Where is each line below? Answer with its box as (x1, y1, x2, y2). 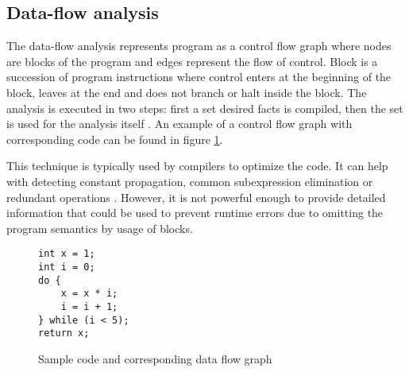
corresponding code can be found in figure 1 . (6, 130, 223, 147)
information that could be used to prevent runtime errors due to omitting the (6, 204, 384, 221)
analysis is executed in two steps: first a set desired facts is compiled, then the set (6, 99, 403, 116)
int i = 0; (38, 261, 95, 273)
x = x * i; (60, 288, 118, 300)
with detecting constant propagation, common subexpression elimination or (6, 172, 373, 189)
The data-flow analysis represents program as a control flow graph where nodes (6, 37, 392, 54)
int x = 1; (38, 248, 95, 260)
